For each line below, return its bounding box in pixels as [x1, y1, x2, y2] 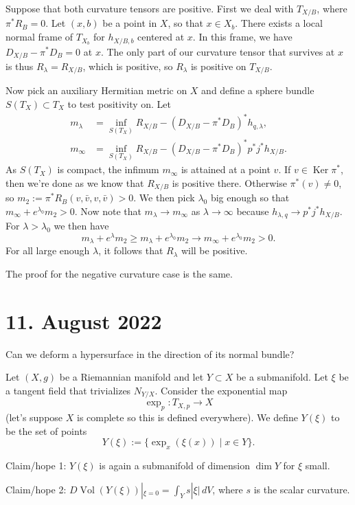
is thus [5, 58, 34, 73]
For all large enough [5, 243, 90, 258]
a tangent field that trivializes [5, 383, 131, 397]
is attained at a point [181, 162, 271, 177]
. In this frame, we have [192, 30, 293, 44]
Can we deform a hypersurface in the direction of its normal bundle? [5, 346, 295, 361]
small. [305, 458, 330, 473]
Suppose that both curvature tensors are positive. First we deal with [5, 1, 294, 15]
